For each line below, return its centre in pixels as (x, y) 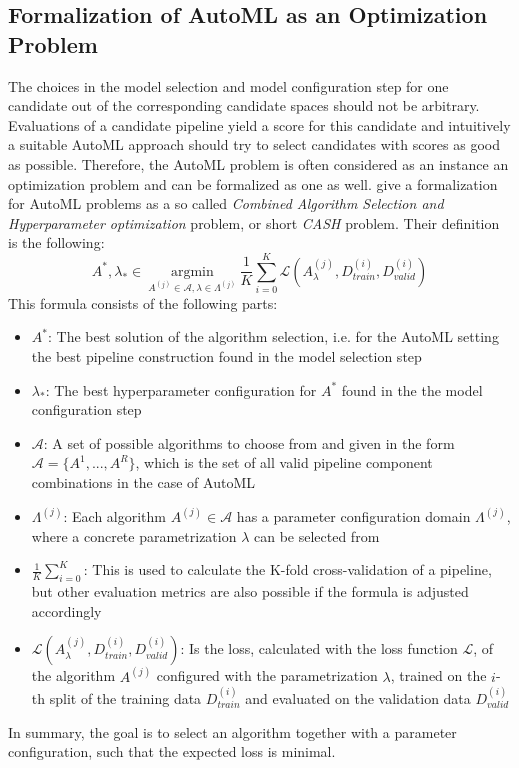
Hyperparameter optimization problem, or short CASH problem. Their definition (254, 222)
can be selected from (316, 535)
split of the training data (125, 697)
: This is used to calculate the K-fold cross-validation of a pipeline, (287, 569)
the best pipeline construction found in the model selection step (226, 355)
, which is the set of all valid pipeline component (284, 462)
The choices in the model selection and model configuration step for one (228, 85)
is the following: (56, 242)
